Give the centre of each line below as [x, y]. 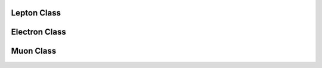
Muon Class [34, 51]
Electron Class [38, 32]
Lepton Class [36, 13]
